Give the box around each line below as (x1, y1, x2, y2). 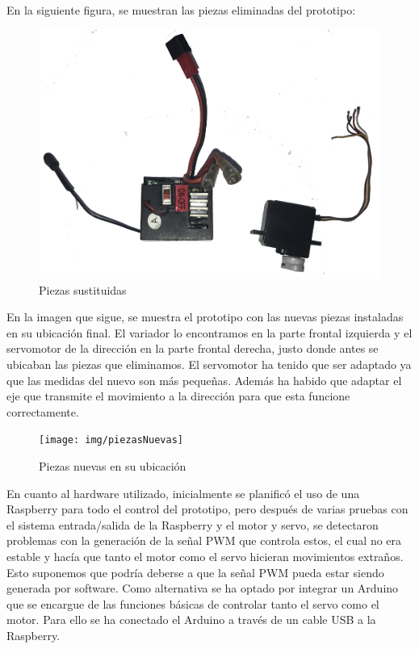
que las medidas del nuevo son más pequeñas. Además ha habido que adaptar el (6, 371, 402, 388)
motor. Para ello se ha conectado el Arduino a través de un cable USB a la (6, 611, 376, 628)
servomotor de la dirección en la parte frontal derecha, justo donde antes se (6, 340, 379, 357)
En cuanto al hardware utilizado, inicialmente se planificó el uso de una (6, 484, 360, 501)
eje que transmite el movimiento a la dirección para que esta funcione (6, 387, 350, 404)
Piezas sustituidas (39, 281, 127, 298)
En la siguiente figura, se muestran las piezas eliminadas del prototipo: (6, 2, 356, 18)
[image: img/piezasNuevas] (39, 434, 183, 446)
